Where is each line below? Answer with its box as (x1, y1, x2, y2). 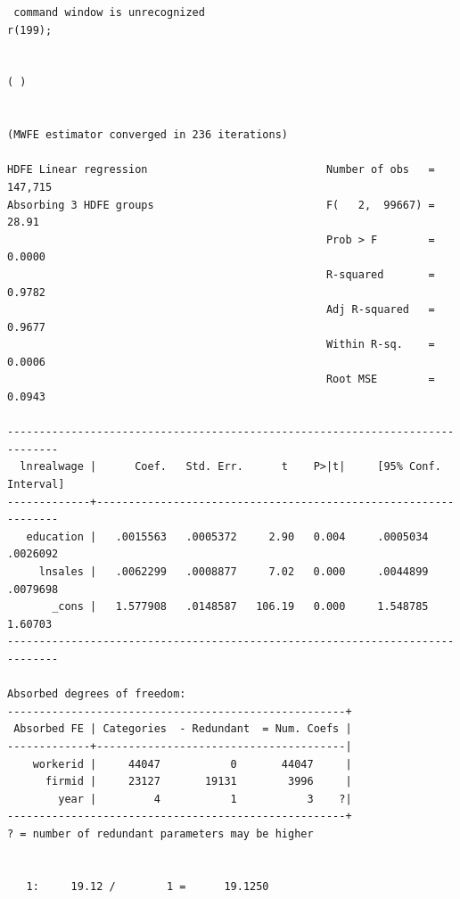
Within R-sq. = (325, 338, 435, 351)
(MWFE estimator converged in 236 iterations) (7, 128, 288, 142)
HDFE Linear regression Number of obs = (7, 163, 435, 177)
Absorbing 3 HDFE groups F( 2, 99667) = (7, 198, 435, 211)
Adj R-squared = (325, 303, 435, 317)
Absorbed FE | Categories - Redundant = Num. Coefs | (13, 722, 352, 736)
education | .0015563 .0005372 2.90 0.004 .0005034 (26, 530, 429, 543)
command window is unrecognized (13, 6, 205, 19)
